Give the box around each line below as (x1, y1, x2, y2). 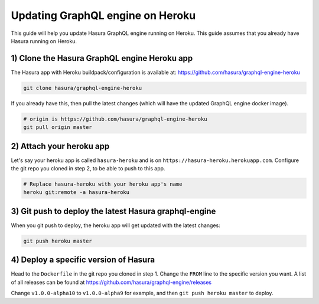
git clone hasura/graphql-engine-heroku (23, 85, 142, 91)
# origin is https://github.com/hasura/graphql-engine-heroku (23, 115, 207, 122)
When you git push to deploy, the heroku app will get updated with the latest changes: (11, 222, 221, 229)
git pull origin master (23, 124, 93, 131)
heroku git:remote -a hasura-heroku (23, 189, 130, 196)
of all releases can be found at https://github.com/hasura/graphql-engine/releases (11, 279, 212, 286)
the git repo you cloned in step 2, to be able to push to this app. (11, 165, 165, 172)
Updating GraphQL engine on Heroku (11, 9, 196, 22)
